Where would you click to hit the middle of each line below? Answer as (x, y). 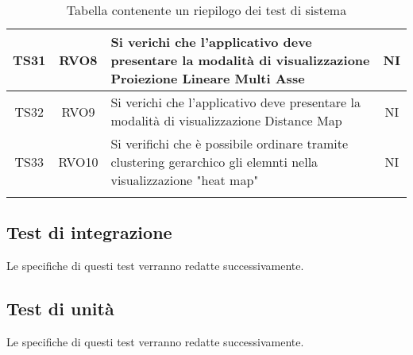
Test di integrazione (89, 232)
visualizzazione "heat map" (185, 180)
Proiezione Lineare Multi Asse (208, 78)
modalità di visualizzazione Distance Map (226, 120)
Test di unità (60, 309)
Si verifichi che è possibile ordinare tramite (230, 143)
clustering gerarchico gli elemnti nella (214, 162)
